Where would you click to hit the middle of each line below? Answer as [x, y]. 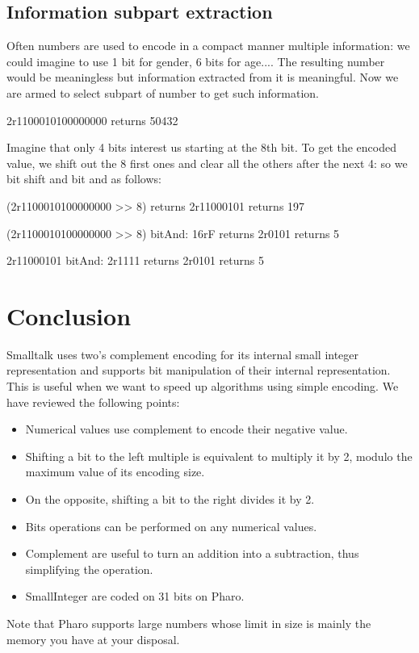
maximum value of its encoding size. [115, 472]
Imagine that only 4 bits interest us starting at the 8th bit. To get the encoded [201, 147]
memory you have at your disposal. [93, 639]
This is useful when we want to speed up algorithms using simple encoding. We [203, 386]
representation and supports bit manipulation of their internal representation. [199, 370]
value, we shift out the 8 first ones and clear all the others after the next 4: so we [207, 163]
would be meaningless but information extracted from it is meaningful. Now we [203, 77]
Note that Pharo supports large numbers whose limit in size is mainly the [189, 623]
